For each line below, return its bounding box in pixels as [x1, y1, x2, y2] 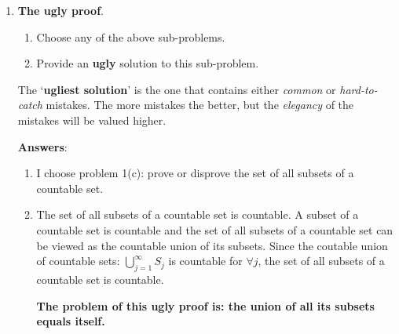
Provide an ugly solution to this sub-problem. [36, 55, 259, 71]
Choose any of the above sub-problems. [36, 28, 225, 45]
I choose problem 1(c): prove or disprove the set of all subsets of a [36, 165, 354, 181]
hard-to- [339, 81, 378, 97]
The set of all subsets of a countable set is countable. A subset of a [36, 206, 359, 223]
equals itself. [36, 313, 105, 329]
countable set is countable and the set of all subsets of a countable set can [36, 221, 394, 238]
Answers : [17, 138, 68, 154]
